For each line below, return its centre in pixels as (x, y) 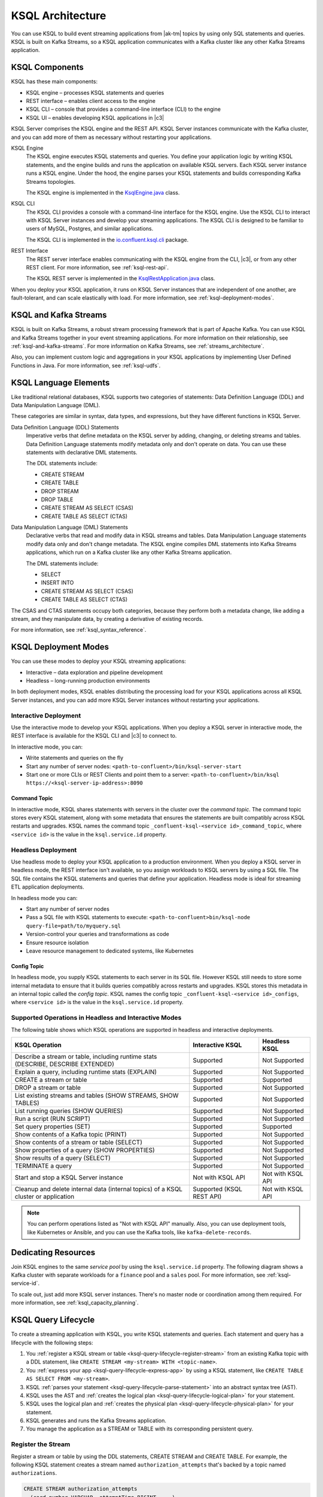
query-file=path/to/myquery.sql (73, 926)
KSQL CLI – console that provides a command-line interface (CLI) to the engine (124, 109)
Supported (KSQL (217, 1189)
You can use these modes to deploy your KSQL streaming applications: (99, 661)
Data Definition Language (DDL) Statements (65, 427)
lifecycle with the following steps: (52, 1343)
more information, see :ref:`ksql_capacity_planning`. (75, 1303)
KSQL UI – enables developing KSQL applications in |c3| (95, 117)
